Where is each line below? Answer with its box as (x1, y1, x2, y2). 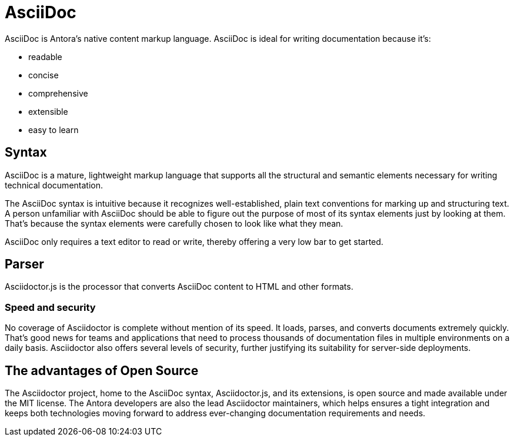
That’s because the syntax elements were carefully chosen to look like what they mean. (5, 218, 343, 228)
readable (28, 51, 62, 62)
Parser (5, 257, 44, 272)
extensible (28, 106, 68, 117)
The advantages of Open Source (5, 363, 199, 378)
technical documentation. (5, 180, 103, 190)
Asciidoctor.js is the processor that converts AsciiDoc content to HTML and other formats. (5, 281, 353, 292)
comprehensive (28, 88, 88, 98)
